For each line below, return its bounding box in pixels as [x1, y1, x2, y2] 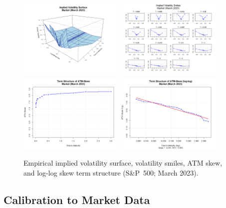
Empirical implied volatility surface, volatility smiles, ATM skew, [23, 158, 223, 168]
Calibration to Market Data [3, 192, 150, 207]
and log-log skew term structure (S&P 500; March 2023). [23, 167, 199, 178]
